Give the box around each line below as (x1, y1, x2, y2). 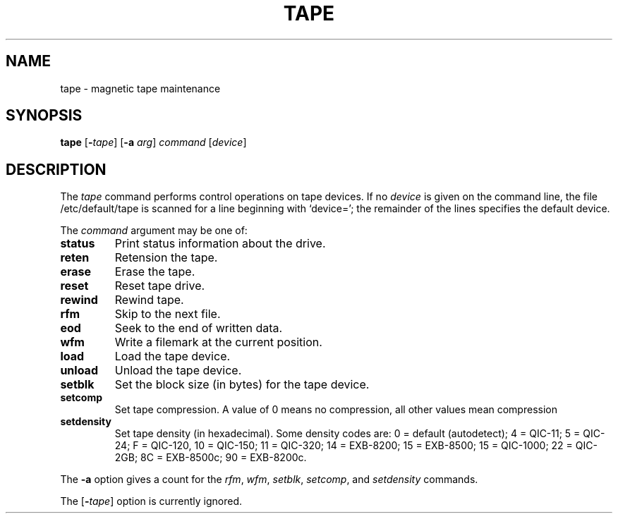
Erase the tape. (114, 264, 195, 279)
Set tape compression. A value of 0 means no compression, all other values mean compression (114, 403, 557, 416)
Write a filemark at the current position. (114, 335, 322, 350)
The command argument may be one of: (60, 224, 248, 237)
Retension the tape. (114, 250, 218, 265)
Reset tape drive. (114, 279, 205, 293)
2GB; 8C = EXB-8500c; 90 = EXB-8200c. (114, 451, 307, 464)
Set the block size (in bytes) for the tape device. (114, 377, 370, 392)
